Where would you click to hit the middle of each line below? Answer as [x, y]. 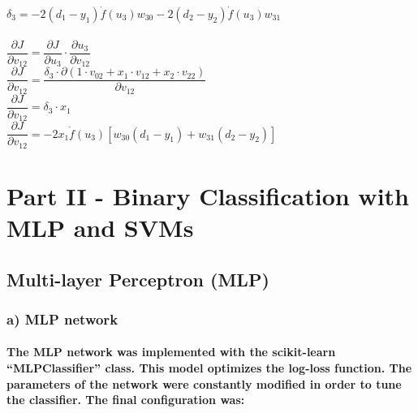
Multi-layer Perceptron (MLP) [138, 279]
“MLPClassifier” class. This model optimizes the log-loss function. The [209, 368]
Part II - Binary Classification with [208, 195]
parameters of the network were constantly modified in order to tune [204, 383]
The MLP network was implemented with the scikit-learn [171, 352]
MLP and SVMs [100, 228]
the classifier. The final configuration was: [126, 400]
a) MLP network [62, 318]
